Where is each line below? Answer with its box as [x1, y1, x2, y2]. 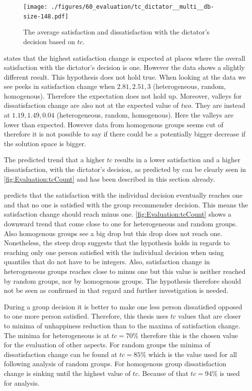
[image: [23, 3, 48, 10]
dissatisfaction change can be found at [4, 349, 117, 359]
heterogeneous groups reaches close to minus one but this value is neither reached [4, 266, 246, 276]
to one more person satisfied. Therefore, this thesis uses [4, 311, 169, 321]
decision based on [23, 36, 75, 46]
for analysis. [4, 377, 40, 388]
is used [220, 368, 240, 378]
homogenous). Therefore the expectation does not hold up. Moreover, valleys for [4, 90, 242, 101]
